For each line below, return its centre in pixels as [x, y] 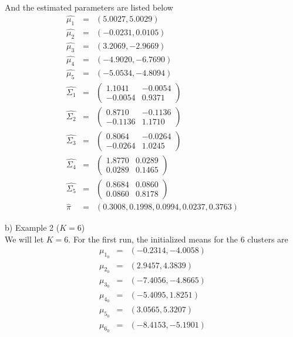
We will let [24, 239]
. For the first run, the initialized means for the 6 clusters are [178, 239]
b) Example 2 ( [32, 228]
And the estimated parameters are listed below [89, 7]
